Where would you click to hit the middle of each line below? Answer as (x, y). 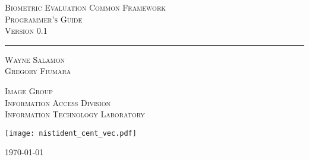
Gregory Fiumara (38, 71)
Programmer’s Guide (44, 19)
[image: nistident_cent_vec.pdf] (71, 133)
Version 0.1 (26, 31)
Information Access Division (58, 102)
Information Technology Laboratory (75, 114)
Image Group (29, 90)
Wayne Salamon (35, 59)
